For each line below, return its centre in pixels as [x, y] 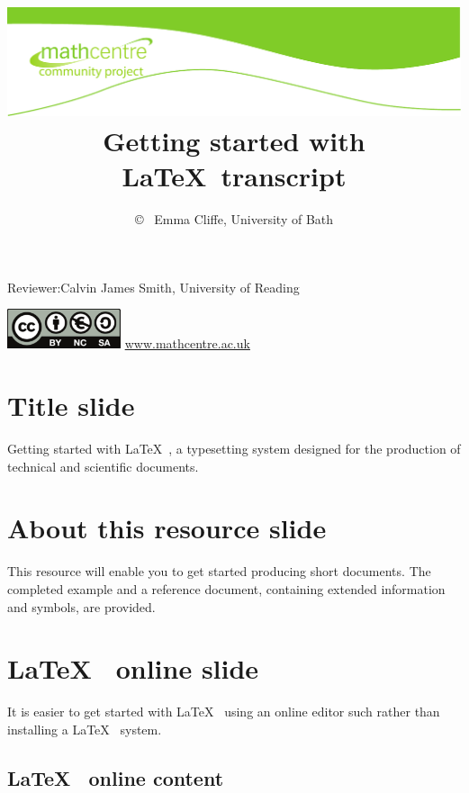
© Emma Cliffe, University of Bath [234, 219]
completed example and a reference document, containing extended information [226, 588]
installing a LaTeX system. [85, 729]
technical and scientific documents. [103, 466]
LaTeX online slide [133, 668]
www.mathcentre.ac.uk [187, 343]
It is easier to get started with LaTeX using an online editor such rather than [224, 712]
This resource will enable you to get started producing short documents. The [219, 571]
